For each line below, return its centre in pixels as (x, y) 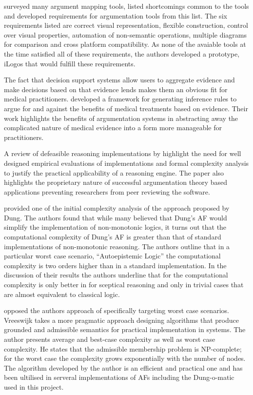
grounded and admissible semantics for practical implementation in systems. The (125, 329)
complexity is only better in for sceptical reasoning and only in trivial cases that (124, 285)
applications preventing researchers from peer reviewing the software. (107, 191)
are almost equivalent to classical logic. (62, 294)
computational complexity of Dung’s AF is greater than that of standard (113, 237)
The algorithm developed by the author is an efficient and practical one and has (123, 367)
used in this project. (34, 386)
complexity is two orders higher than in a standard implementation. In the (115, 265)
